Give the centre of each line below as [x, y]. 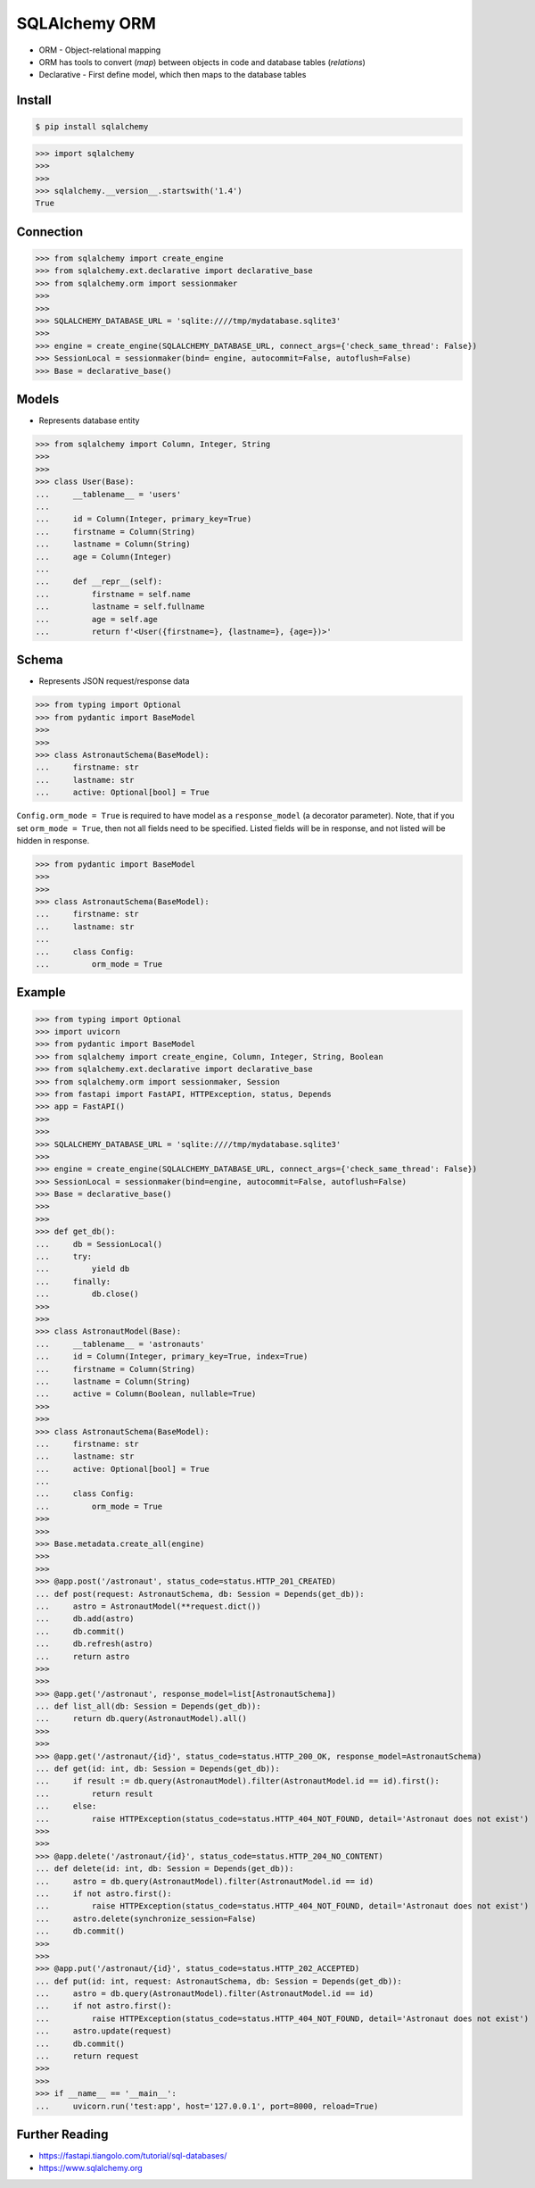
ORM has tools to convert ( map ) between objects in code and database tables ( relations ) [202, 62]
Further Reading [62, 2134]
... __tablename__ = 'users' [108, 494]
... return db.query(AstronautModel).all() [141, 1719]
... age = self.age [96, 619]
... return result [94, 1793]
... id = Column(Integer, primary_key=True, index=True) [172, 1356]
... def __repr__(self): [99, 582]
